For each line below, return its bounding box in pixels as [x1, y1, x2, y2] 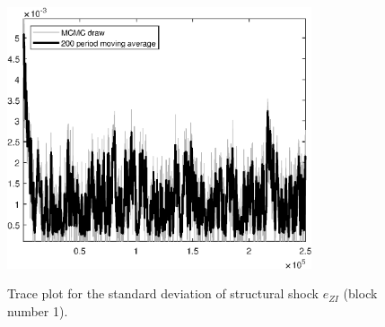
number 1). [7, 302, 68, 321]
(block [343, 284, 378, 303]
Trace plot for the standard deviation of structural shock [7, 284, 319, 303]
